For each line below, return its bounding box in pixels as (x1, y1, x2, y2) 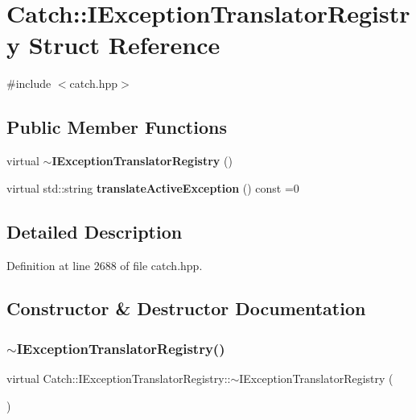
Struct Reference (28, 28, 220, 61)
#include (6, 75, 51, 92)
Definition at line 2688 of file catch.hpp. (6, 256, 203, 273)
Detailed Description (6, 218, 183, 243)
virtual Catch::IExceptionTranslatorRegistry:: (6, 370, 231, 387)
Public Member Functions (6, 114, 227, 139)
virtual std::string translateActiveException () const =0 (6, 179, 299, 196)
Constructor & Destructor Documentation (6, 296, 366, 321)
